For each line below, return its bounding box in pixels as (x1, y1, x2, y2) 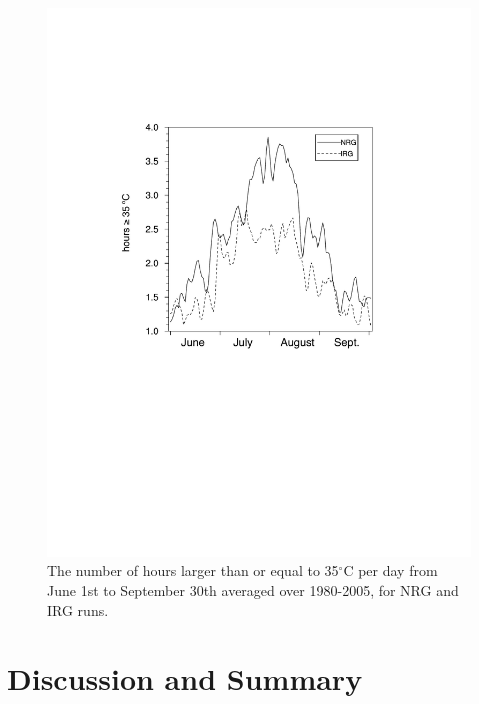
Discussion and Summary (7, 658, 363, 699)
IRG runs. (47, 599, 109, 620)
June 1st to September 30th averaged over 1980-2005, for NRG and (47, 580, 459, 601)
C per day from (343, 560, 438, 581)
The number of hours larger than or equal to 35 (47, 560, 339, 581)
